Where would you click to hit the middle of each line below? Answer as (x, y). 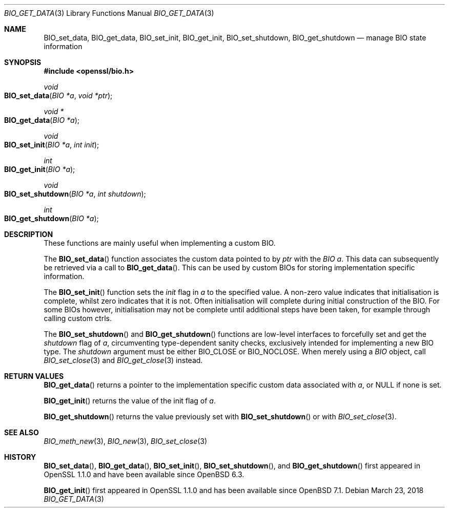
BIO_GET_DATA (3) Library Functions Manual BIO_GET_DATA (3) (109, 13)
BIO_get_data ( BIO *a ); (42, 120)
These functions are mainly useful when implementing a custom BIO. (160, 243)
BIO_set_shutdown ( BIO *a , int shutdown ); (75, 194)
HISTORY (20, 457)
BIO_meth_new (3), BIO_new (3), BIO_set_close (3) (126, 441)
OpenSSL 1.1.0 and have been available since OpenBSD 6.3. (144, 474)
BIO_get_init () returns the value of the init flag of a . (130, 401)
